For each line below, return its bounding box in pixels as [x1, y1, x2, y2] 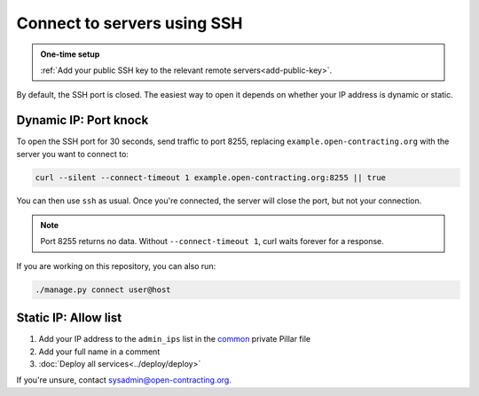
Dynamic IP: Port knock [16, 113, 149, 128]
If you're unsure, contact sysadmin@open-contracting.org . [16, 375, 232, 385]
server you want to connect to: [16, 148, 129, 159]
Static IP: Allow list [16, 311, 122, 326]
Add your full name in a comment [38, 346, 161, 357]
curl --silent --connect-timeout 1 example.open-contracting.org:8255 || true [35, 172, 386, 182]
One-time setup [40, 49, 100, 59]
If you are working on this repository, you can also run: [16, 260, 216, 271]
